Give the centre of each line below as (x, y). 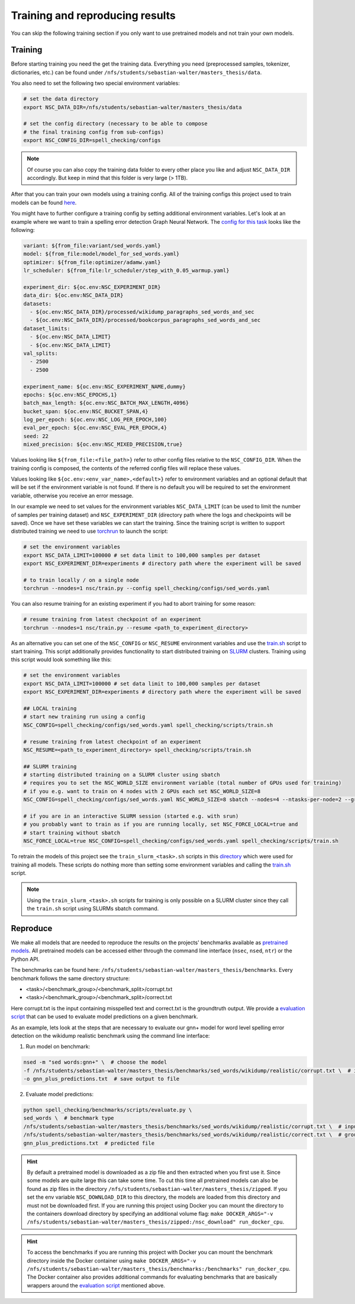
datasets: (38, 304)
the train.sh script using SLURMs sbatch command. (93, 909)
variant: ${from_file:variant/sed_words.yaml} (92, 245)
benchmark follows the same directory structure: (70, 978)
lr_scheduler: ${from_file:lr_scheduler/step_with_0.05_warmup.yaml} (126, 271)
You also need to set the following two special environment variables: (95, 83)
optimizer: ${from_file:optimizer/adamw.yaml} (92, 262)
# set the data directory (61, 99)
